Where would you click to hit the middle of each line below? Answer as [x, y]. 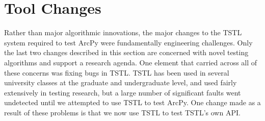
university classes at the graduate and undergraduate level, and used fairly [121, 82]
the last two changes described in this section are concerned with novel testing [126, 52]
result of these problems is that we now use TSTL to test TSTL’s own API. [122, 112]
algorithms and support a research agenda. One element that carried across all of [131, 62]
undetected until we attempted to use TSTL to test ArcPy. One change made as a [132, 102]
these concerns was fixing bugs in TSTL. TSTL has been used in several [117, 72]
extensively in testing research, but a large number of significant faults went [123, 92]
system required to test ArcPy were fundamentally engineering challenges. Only [128, 42]
